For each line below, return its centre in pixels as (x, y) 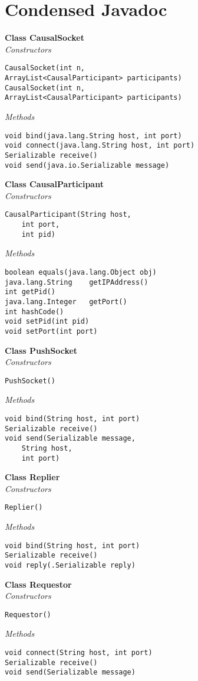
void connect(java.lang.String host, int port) (100, 146)
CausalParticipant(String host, (68, 215)
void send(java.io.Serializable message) (87, 165)
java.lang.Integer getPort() (66, 302)
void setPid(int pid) (47, 322)
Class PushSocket (41, 350)
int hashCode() (34, 312)
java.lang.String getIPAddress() (77, 282)
